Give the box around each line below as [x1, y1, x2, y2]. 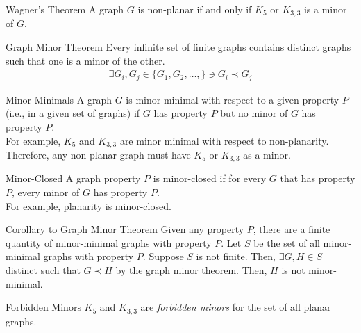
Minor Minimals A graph [6, 92, 112, 106]
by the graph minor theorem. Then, [115, 262, 267, 277]
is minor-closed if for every [153, 171, 267, 186]
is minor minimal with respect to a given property [126, 92, 339, 106]
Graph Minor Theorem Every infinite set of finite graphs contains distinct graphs [6, 40, 351, 54]
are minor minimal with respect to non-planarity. [119, 133, 329, 147]
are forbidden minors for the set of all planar [140, 300, 331, 314]
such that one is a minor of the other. [6, 53, 165, 67]
